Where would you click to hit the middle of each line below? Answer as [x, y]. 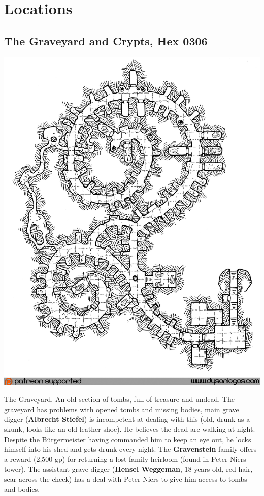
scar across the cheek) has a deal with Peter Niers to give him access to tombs [126, 479]
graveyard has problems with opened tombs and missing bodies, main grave [122, 409]
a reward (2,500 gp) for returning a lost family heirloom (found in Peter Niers [125, 459]
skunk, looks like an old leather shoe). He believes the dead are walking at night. [130, 429]
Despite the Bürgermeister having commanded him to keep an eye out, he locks [128, 439]
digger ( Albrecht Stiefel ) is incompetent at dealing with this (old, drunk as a [127, 419]
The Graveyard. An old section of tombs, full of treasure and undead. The [119, 399]
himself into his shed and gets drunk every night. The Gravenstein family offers [130, 449]
